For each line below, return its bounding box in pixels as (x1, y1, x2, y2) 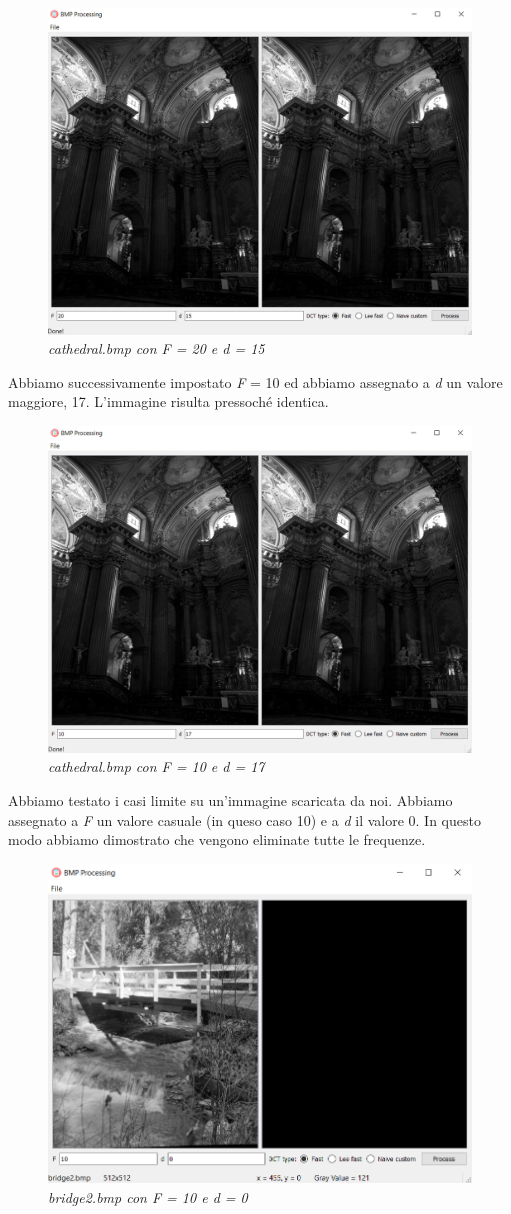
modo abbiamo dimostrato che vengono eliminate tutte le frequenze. (8, 829, 426, 850)
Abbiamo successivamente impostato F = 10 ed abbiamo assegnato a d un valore (8, 371, 503, 392)
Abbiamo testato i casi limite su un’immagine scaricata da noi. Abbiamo (8, 789, 453, 810)
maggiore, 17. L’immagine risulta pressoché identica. (8, 391, 329, 412)
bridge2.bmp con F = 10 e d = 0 (48, 1186, 248, 1207)
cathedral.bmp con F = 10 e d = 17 (48, 756, 265, 777)
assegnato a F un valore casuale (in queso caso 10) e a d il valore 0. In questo (8, 809, 481, 830)
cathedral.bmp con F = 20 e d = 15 (48, 338, 265, 359)
